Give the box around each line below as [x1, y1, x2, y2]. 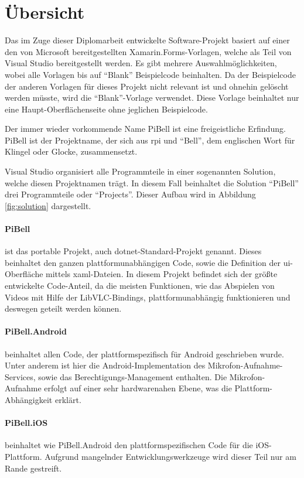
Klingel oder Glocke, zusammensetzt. [5, 145, 138, 158]
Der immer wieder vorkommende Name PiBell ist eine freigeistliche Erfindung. [5, 122, 286, 135]
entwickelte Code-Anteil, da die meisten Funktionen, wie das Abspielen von [5, 279, 275, 292]
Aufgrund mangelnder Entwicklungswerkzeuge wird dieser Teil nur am [45, 450, 296, 462]
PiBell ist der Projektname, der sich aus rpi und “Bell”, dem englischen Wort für [5, 134, 295, 146]
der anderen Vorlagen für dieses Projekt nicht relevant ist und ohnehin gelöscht [5, 80, 289, 92]
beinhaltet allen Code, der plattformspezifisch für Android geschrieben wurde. [5, 347, 284, 360]
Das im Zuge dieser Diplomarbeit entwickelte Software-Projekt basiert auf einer [5, 34, 290, 46]
